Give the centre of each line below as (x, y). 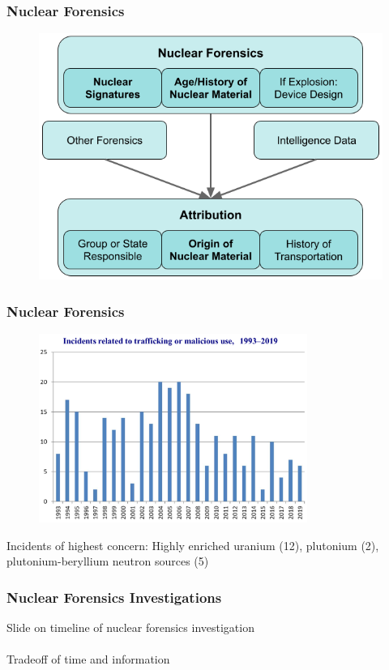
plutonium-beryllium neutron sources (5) (108, 561)
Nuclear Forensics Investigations (114, 597)
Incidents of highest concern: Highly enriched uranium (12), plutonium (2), (193, 545)
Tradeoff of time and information (88, 659)
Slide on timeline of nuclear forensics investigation (130, 627)
